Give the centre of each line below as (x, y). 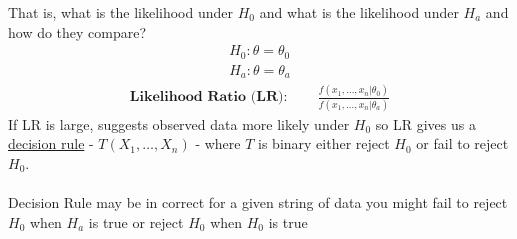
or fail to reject (462, 143)
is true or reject (136, 221)
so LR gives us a (425, 123)
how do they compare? (77, 31)
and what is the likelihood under (359, 12)
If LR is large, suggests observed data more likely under (179, 123)
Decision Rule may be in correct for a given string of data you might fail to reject (258, 202)
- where (218, 143)
